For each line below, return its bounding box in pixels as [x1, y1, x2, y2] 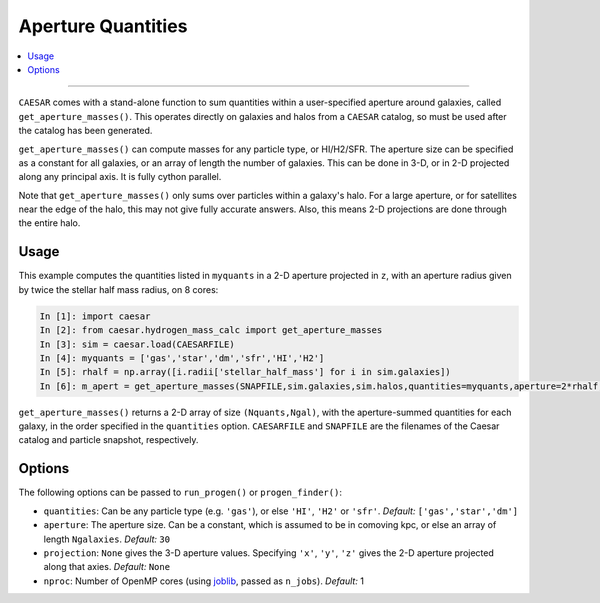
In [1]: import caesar [39, 310, 151, 322]
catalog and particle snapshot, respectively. [18, 434, 199, 446]
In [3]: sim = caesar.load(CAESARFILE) [39, 338, 235, 350]
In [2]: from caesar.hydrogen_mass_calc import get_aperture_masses [39, 325, 383, 336]
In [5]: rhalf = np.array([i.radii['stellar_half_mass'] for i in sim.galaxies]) [39, 366, 452, 378]
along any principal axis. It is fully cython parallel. [18, 171, 222, 183]
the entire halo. [18, 217, 81, 229]
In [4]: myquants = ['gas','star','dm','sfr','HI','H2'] [39, 352, 325, 364]
